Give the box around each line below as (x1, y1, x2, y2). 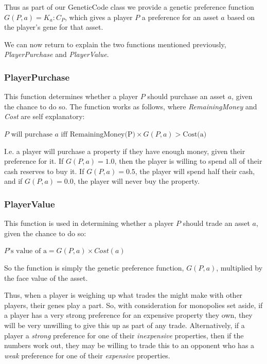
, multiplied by (216, 262, 263, 273)
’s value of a (9, 247, 47, 255)
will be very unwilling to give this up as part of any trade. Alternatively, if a (4, 319, 245, 330)
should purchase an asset (147, 91, 226, 102)
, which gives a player (64, 11, 133, 22)
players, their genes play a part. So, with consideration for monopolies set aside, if (4, 299, 263, 310)
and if (4, 176, 23, 186)
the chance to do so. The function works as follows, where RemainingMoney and (4, 101, 257, 111)
